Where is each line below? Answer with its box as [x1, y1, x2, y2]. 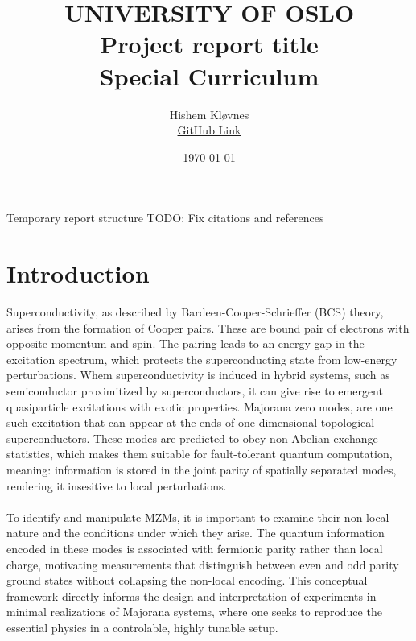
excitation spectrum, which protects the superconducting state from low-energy [6, 350, 397, 367]
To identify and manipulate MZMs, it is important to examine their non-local [6, 508, 389, 525]
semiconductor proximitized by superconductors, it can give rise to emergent [6, 382, 383, 399]
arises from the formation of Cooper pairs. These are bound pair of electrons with [6, 319, 410, 336]
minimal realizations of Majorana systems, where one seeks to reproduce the [6, 603, 382, 620]
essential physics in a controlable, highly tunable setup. [6, 618, 278, 635]
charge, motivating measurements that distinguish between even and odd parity [6, 556, 399, 573]
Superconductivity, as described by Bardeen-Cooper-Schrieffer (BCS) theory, [6, 304, 384, 320]
